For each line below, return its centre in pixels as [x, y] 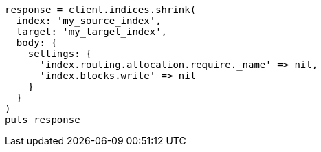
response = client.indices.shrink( [101, 10]
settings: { [60, 54]
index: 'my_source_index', [89, 21]
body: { [36, 43]
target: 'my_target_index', [92, 32]
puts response [43, 120]
